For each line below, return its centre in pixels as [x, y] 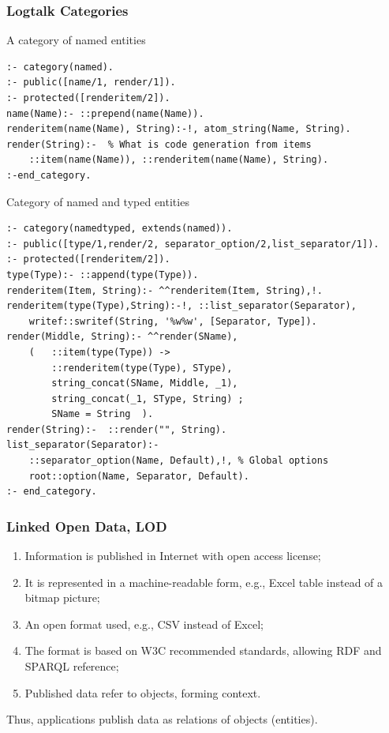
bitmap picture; [62, 598]
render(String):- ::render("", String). [117, 429]
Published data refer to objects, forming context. [143, 692]
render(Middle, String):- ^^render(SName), [122, 337]
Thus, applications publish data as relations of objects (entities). [162, 719]
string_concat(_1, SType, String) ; [148, 398]
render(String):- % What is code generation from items [159, 144]
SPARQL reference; [72, 666]
